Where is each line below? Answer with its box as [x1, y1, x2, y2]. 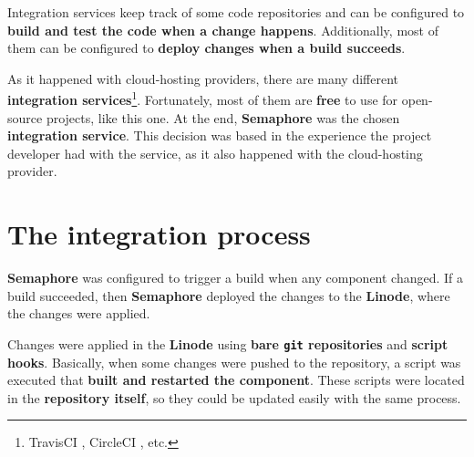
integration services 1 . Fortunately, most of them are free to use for [7, 88, 398, 109]
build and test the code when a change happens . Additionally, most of [7, 20, 438, 39]
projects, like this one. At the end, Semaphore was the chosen [46, 108, 400, 127]
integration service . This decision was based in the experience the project [7, 126, 432, 145]
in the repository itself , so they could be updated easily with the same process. [7, 388, 461, 407]
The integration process [7, 215, 311, 253]
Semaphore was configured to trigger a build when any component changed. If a [7, 268, 464, 287]
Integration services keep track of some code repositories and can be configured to [7, 3, 465, 21]
